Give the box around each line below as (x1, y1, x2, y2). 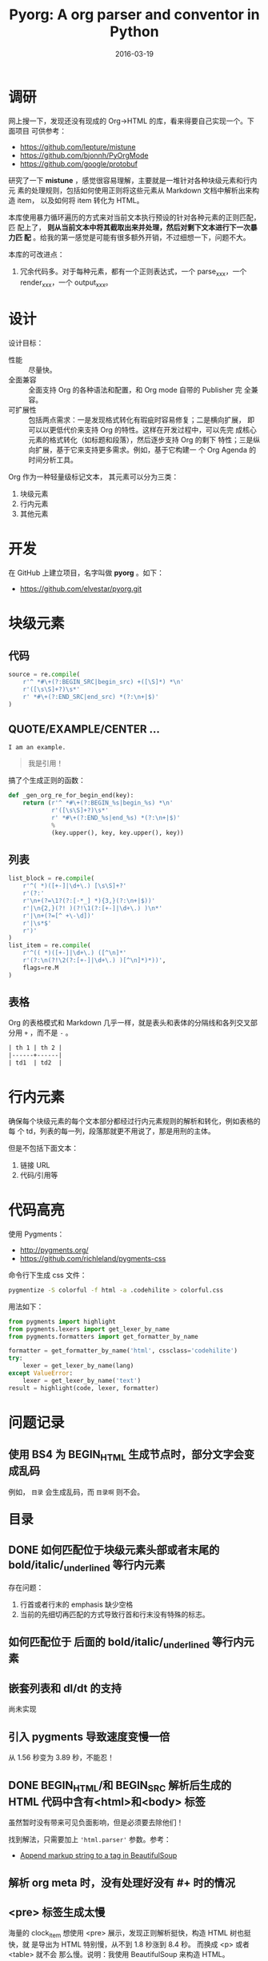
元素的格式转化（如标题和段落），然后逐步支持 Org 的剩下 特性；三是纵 (28, 435, 261, 445)
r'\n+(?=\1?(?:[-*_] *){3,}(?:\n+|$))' (22, 897, 156, 905)
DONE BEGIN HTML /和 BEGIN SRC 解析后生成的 (8, 1778, 232, 1794)
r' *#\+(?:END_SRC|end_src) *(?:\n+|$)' (22, 693, 159, 701)
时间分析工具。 (28, 455, 78, 465)
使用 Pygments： (8, 1229, 65, 1239)
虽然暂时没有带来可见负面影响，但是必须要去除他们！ (8, 1818, 184, 1827)
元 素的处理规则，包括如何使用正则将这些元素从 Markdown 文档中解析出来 (8, 186, 253, 195)
